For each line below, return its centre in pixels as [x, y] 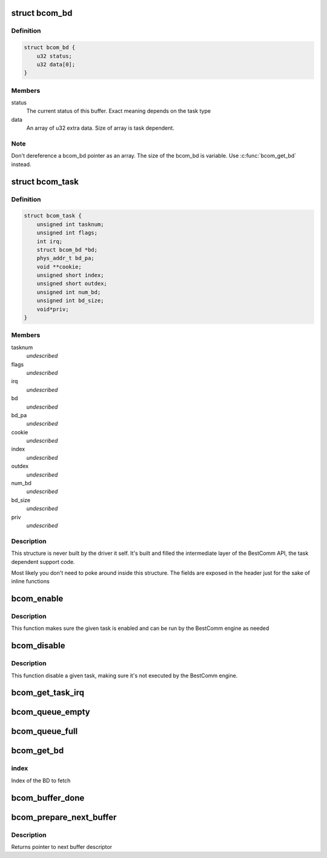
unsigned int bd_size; [70, 301]
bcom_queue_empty [51, 712]
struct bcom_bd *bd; [67, 250]
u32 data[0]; [56, 64]
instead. [21, 164]
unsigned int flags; [67, 233]
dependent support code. [43, 561]
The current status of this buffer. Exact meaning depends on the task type [119, 111]
